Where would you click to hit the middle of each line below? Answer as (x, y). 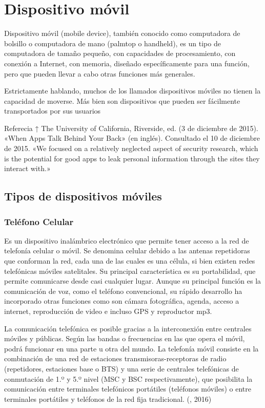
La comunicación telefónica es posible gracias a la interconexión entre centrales (128, 328)
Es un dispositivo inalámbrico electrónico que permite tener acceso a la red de (127, 240)
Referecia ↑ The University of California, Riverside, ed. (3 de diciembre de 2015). (131, 128)
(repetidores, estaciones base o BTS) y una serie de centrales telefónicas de (121, 368)
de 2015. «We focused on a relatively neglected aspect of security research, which (131, 148)
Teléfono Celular (39, 221)
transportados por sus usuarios (53, 111)
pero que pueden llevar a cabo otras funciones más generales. (100, 73)
